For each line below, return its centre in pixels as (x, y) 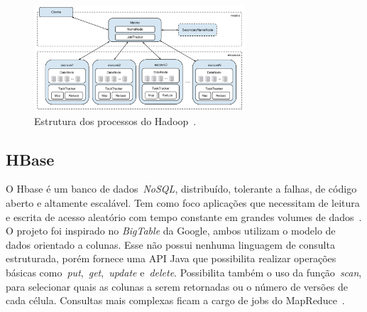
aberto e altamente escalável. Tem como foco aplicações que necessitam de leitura (183, 203)
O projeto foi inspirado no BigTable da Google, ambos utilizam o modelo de (171, 231)
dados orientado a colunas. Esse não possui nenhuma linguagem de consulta (170, 244)
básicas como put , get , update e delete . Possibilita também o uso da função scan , (184, 273)
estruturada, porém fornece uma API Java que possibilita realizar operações (171, 258)
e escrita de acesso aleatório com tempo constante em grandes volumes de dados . (184, 216)
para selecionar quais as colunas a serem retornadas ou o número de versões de (177, 286)
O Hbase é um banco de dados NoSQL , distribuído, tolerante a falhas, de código (181, 189)
